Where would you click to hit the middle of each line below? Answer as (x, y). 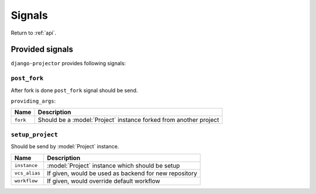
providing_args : (33, 101)
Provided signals (42, 50)
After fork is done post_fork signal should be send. (74, 90)
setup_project (35, 135)
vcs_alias (28, 173)
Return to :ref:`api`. (34, 33)
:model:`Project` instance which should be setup (114, 165)
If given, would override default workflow (104, 181)
